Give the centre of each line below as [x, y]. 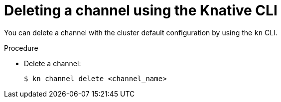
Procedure [21, 48]
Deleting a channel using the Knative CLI [141, 10]
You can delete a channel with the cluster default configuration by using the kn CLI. [141, 32]
